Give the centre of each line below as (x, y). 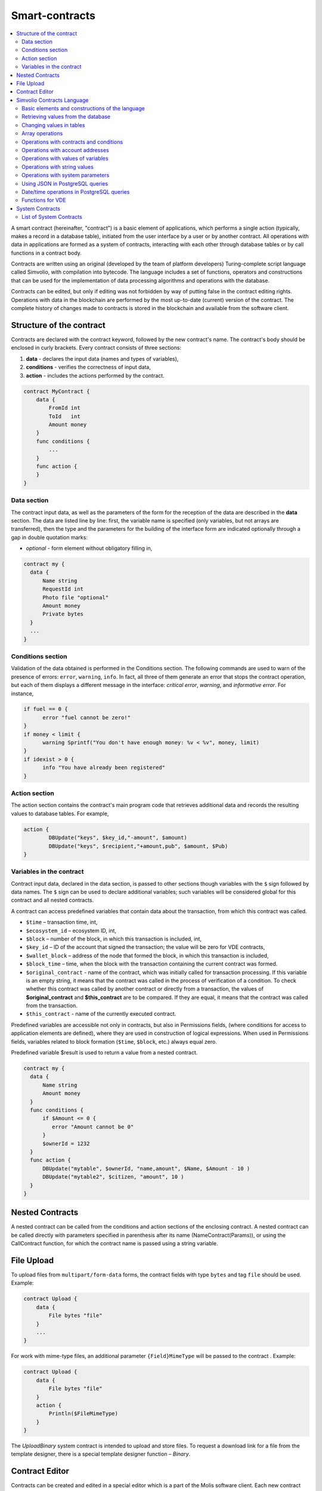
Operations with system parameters (66, 175)
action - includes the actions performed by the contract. (95, 375)
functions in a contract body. (46, 253)
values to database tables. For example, (60, 813)
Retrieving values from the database (66, 117)
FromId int (64, 408)
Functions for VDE (44, 200)
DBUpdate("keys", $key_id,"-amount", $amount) (118, 838)
